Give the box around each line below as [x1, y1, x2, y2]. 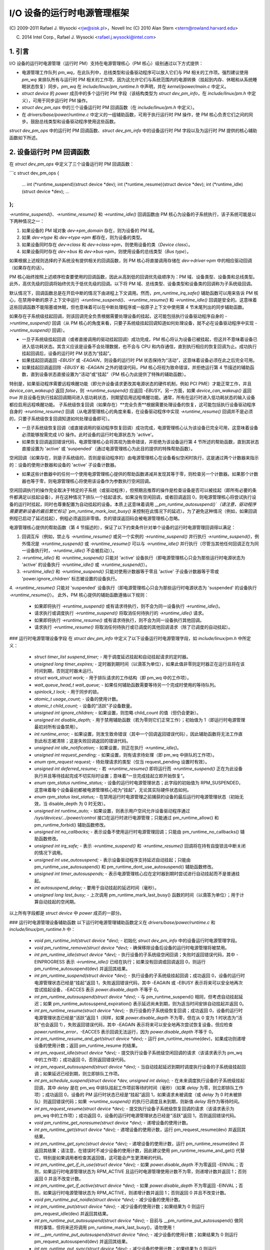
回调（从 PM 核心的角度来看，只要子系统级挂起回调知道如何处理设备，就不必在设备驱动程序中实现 [51, 320, 254, 326]
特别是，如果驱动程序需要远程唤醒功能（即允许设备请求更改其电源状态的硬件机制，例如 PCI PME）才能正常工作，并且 [9, 380, 252, 386]
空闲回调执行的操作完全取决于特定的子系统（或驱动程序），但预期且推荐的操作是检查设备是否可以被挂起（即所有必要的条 [9, 487, 257, 493]
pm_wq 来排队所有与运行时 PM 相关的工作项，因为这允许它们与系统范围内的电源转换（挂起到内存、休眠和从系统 [21, 76, 253, 82]
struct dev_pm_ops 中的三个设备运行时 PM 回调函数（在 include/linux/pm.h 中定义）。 [21, 104, 197, 110]
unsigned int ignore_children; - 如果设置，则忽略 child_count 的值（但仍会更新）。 [34, 710, 201, 716]
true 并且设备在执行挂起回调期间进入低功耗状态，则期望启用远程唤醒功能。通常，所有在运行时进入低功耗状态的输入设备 [9, 394, 255, 400]
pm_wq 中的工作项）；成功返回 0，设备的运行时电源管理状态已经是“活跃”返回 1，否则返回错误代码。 [34, 1112, 238, 1118]
